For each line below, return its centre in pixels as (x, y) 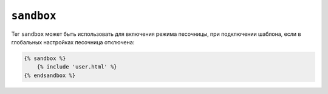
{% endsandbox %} (50, 75)
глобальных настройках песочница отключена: (73, 42)
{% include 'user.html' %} (77, 67)
